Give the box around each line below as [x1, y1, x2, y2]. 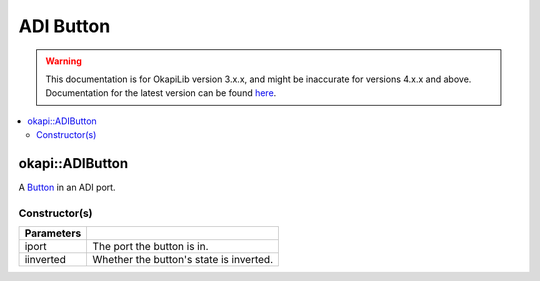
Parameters [24, 226, 82, 240]
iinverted [24, 253, 67, 267]
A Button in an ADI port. [18, 181, 116, 194]
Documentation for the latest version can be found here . [45, 87, 277, 99]
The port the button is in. [92, 240, 209, 254]
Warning [45, 55, 82, 67]
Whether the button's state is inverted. [92, 253, 274, 267]
